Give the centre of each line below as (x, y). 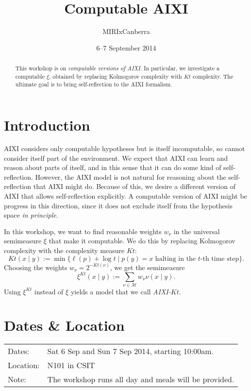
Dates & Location (64, 325)
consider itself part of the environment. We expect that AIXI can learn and (116, 158)
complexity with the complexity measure (64, 250)
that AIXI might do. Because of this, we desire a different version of (134, 186)
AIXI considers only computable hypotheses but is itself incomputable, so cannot (125, 148)
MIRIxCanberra (126, 31)
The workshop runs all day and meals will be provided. (141, 379)
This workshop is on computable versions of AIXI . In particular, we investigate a (117, 68)
